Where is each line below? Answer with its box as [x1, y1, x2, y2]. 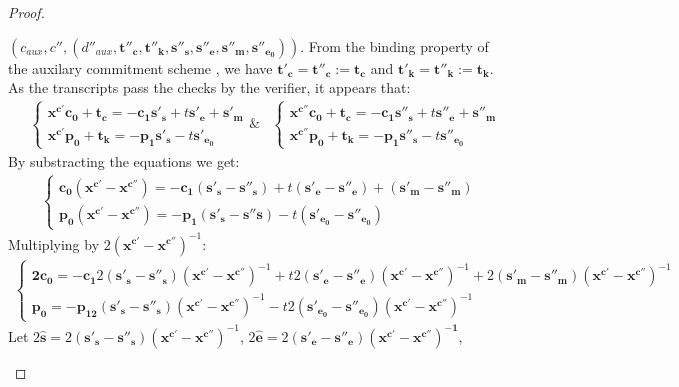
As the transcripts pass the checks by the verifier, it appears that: [8, 77, 411, 98]
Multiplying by [8, 233, 100, 254]
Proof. [8, 2, 45, 22]
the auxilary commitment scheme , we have [8, 57, 273, 78]
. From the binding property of [300, 35, 489, 56]
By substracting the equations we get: [8, 150, 240, 171]
